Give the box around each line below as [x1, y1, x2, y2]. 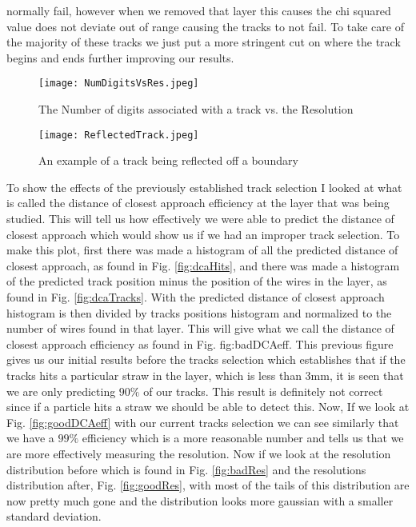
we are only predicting [6, 382, 116, 399]
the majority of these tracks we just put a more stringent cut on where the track [6, 34, 401, 50]
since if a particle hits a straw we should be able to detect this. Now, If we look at [6, 398, 410, 415]
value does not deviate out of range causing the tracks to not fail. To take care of [6, 18, 404, 34]
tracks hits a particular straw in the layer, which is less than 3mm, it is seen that [6, 367, 404, 383]
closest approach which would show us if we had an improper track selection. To [6, 226, 400, 242]
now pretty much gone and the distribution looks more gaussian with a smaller [6, 492, 394, 509]
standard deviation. [6, 508, 102, 525]
